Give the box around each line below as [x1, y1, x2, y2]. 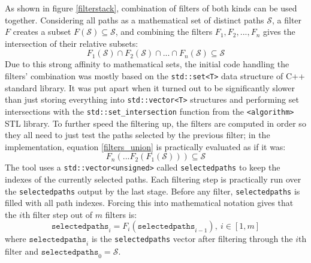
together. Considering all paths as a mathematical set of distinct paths [5, 13, 264, 26]
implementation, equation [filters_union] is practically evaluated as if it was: [5, 140, 286, 153]
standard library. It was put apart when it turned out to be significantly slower [5, 81, 295, 94]
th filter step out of [22, 208, 93, 220]
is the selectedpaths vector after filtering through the [91, 232, 293, 245]
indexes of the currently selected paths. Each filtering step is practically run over [5, 172, 301, 185]
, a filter [272, 13, 302, 26]
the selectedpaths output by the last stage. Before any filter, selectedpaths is [5, 184, 300, 197]
